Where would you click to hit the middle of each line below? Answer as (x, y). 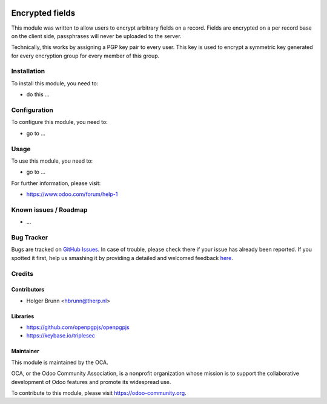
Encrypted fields (43, 13)
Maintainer (25, 351)
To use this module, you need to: (52, 161)
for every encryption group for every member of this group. (85, 56)
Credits (22, 273)
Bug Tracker (30, 237)
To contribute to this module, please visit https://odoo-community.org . (99, 393)
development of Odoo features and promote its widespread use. (91, 382)
